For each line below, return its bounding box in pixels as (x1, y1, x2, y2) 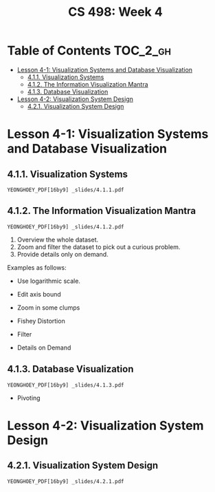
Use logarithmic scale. (16, 277, 81, 285)
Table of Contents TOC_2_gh (7, 43, 172, 58)
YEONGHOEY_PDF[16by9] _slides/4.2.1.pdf (7, 478, 125, 485)
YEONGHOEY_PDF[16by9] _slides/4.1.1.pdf (7, 186, 125, 193)
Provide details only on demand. (16, 250, 109, 258)
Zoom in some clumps (16, 303, 80, 312)
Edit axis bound (16, 290, 62, 298)
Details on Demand (16, 343, 71, 352)
